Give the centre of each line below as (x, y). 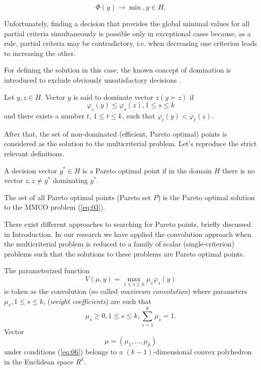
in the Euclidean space (39, 361)
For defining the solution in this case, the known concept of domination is (118, 70)
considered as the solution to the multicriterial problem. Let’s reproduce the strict (130, 143)
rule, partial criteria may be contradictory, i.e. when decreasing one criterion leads (130, 43)
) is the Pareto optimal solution (206, 197)
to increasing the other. (40, 53)
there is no (239, 170)
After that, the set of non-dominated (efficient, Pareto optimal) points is (116, 133)
